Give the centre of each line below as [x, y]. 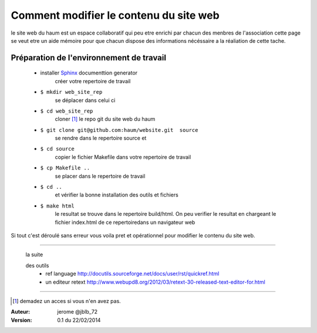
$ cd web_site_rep [67, 111]
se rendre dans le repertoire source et [101, 138]
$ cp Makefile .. [65, 168]
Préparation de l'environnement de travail [89, 58]
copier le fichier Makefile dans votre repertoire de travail [123, 157]
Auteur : [21, 312]
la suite [34, 254]
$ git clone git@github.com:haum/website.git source [119, 130]
